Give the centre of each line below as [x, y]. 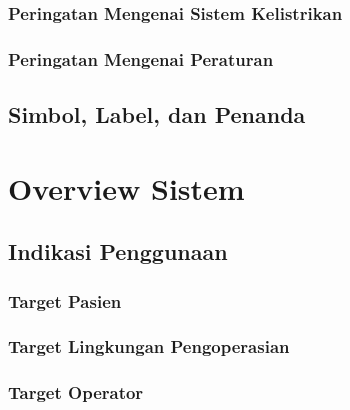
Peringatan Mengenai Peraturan [141, 58]
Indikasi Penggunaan [118, 251]
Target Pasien [65, 300]
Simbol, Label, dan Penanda [157, 114]
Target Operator [76, 392]
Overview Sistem [126, 187]
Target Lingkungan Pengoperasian [149, 346]
